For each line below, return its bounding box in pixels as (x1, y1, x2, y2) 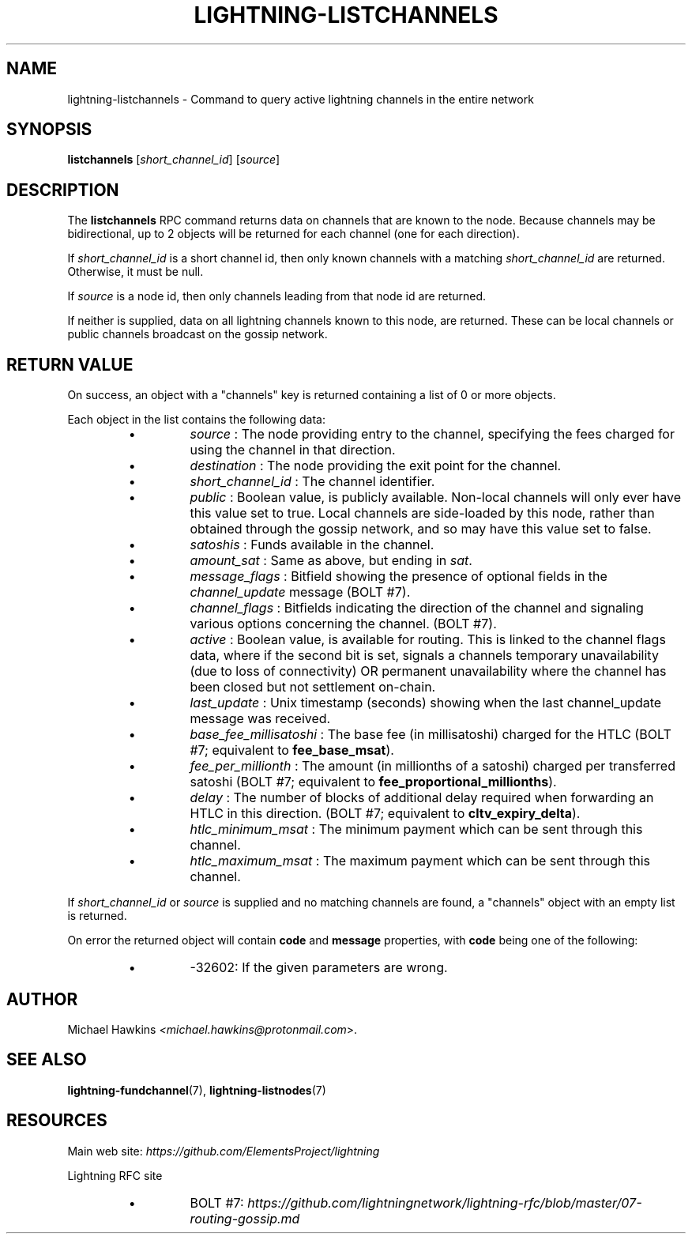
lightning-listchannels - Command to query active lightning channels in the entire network (67, 92, 534, 106)
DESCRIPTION (6, 179, 119, 200)
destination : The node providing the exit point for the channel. (190, 458, 562, 474)
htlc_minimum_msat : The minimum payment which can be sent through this (190, 821, 643, 838)
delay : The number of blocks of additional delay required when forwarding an (190, 790, 654, 806)
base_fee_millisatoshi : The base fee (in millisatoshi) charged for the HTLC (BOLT (190, 726, 671, 743)
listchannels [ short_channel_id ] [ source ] (67, 153, 280, 167)
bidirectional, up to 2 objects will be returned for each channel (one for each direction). (67, 227, 520, 241)
